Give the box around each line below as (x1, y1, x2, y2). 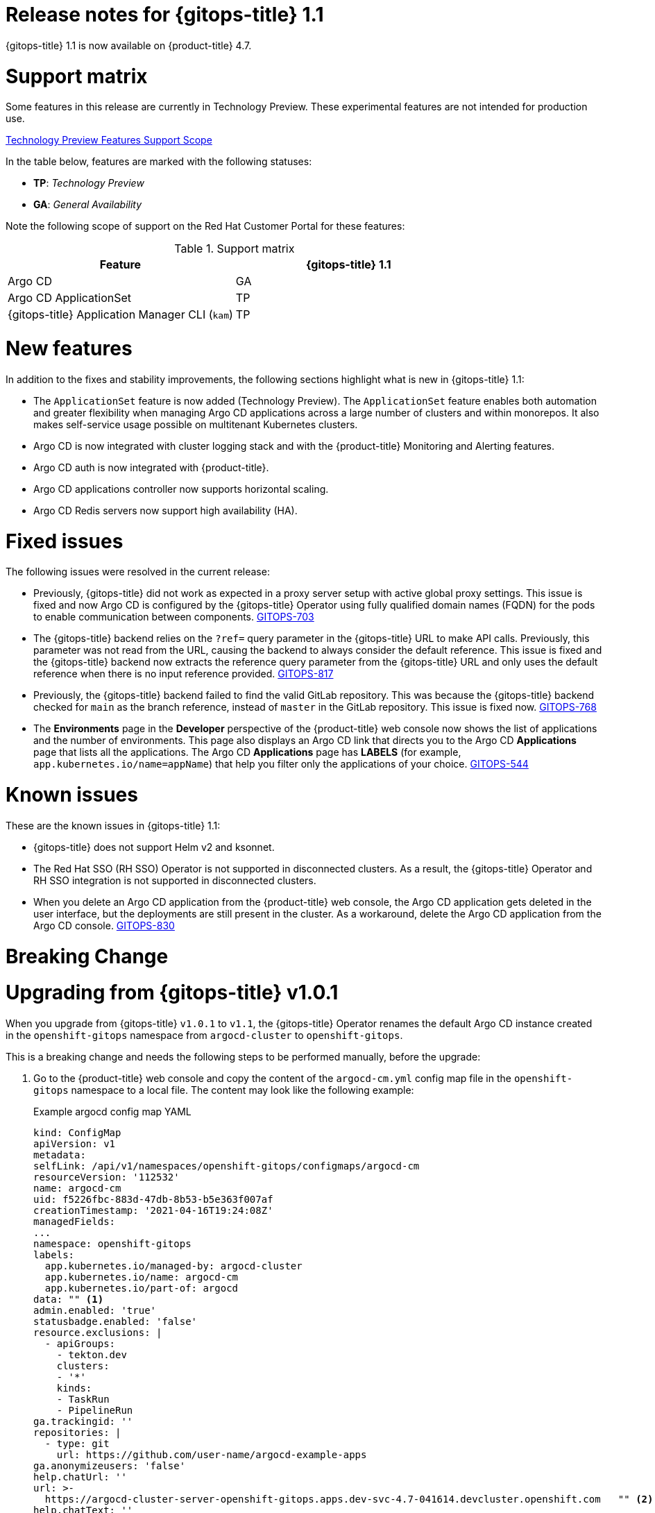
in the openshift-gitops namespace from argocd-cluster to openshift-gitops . (6, 1029, 403, 1041)
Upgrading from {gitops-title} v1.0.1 (6, 981, 339, 1005)
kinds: (56, 1383, 92, 1394)
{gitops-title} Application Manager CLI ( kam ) (8, 307, 233, 322)
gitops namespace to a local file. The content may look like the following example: (33, 1084, 414, 1096)
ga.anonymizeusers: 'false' (33, 1460, 186, 1471)
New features (6, 337, 133, 360)
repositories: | (33, 1427, 121, 1438)
